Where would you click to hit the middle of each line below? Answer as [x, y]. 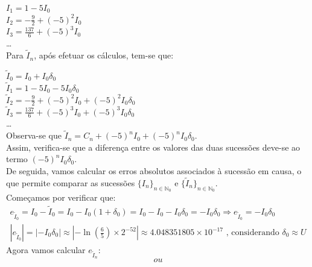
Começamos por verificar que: [61, 197]
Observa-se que [34, 135]
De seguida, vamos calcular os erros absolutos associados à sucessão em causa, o [154, 170]
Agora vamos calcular [46, 250]
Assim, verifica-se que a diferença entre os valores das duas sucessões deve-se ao [153, 147]
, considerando [253, 233]
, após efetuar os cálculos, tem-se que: [104, 55]
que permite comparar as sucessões [71, 182]
